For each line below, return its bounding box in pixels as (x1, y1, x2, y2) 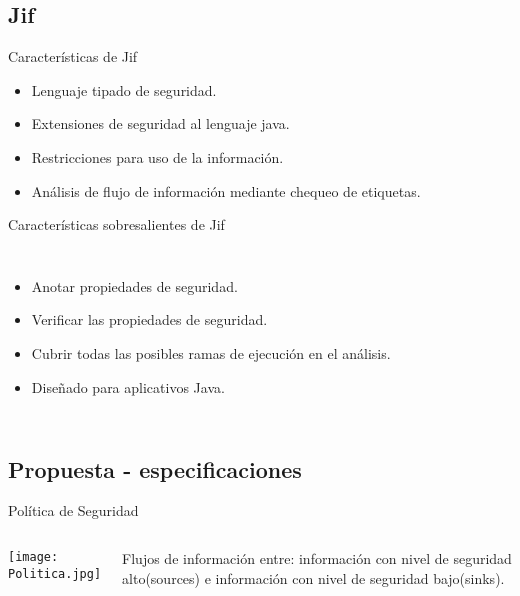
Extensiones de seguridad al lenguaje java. (31, 113, 290, 134)
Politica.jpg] (8, 566, 102, 581)
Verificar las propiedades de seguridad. (31, 309, 268, 330)
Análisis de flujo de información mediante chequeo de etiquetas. (31, 180, 421, 201)
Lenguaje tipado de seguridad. (31, 79, 217, 100)
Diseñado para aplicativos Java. (31, 376, 225, 397)
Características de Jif (8, 46, 138, 67)
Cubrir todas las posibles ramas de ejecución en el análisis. (31, 342, 391, 363)
